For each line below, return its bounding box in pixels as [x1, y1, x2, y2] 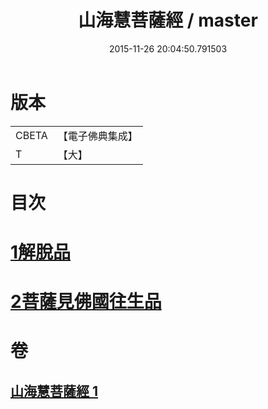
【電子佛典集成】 [57, 129, 138, 143]
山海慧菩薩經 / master [78, 9, 258, 32]
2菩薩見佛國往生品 [10, 291, 162, 313]
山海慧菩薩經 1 [10, 382, 99, 400]
